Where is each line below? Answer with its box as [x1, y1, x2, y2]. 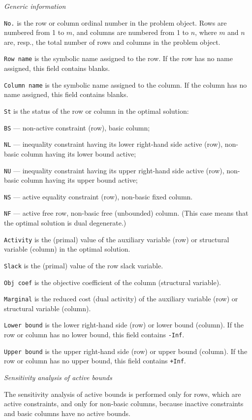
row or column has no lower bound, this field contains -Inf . [4, 329, 185, 340]
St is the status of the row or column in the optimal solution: [4, 105, 189, 116]
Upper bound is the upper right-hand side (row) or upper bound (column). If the [4, 346, 248, 356]
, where [195, 27, 217, 37]
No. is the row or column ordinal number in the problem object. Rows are [4, 17, 227, 28]
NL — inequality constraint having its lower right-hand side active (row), [4, 139, 223, 149]
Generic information [4, 1, 66, 11]
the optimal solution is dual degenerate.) [4, 218, 126, 228]
